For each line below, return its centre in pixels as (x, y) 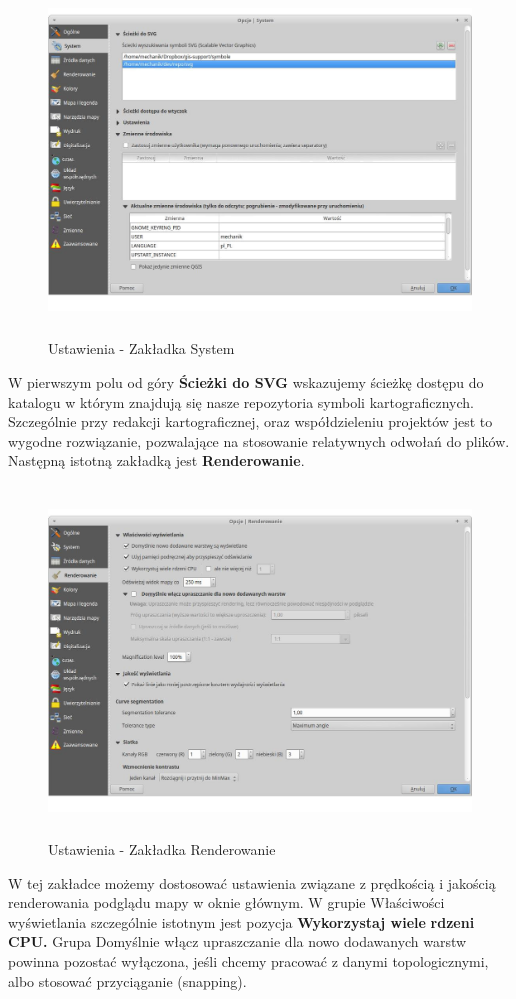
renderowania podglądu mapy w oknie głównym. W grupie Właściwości (226, 902)
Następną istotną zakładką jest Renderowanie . (156, 460)
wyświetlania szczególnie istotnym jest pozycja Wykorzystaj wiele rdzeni (241, 921)
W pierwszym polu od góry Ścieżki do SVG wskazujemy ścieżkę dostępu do (246, 382)
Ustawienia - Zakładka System (141, 348)
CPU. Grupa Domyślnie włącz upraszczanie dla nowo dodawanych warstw (237, 941)
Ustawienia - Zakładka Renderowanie (162, 849)
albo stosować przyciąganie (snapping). (127, 980)
